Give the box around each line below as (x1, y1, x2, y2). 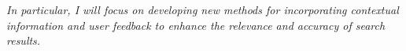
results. (6, 32, 41, 49)
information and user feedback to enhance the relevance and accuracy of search (6, 16, 386, 33)
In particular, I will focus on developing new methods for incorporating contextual (6, 2, 399, 17)
